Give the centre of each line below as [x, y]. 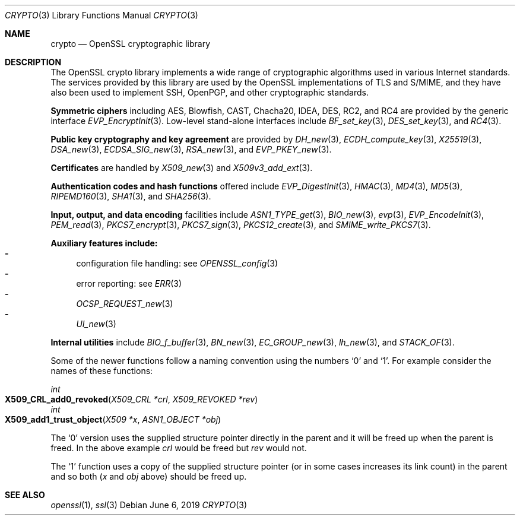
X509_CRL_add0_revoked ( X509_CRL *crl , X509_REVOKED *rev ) [131, 399]
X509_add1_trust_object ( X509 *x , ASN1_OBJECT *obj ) [113, 419]
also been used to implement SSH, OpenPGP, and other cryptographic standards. [210, 92]
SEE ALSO [25, 495]
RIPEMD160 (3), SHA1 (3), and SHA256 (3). [131, 196]
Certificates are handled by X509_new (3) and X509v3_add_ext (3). [182, 168]
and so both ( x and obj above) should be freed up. [149, 476]
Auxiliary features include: [104, 243]
